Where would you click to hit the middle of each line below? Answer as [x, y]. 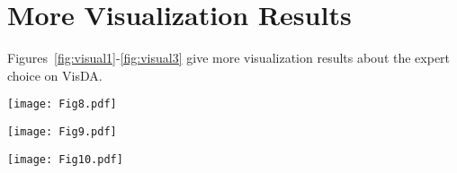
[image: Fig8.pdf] [62, 104]
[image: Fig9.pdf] [62, 131]
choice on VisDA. [55, 75]
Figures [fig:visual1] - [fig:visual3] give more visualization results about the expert [229, 58]
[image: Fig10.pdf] [65, 159]
